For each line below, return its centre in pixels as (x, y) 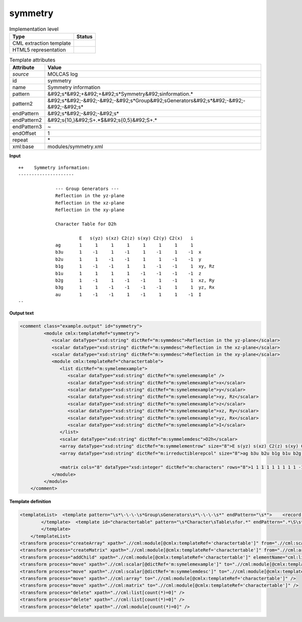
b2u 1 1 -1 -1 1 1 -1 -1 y (128, 259)
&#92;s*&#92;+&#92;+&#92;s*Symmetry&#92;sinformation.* (120, 94)
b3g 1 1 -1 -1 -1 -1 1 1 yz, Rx (135, 288)
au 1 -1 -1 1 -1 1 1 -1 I (128, 294)
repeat (20, 140)
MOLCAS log (63, 74)
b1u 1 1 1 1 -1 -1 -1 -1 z (128, 273)
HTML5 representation (39, 49)
